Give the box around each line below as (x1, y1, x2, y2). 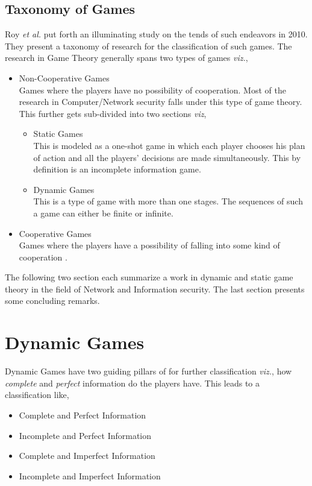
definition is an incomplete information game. (33, 163, 201, 175)
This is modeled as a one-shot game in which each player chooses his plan (33, 139, 305, 151)
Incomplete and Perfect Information (19, 429, 152, 441)
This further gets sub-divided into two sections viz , (19, 107, 207, 119)
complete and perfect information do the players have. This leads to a (5, 376, 260, 389)
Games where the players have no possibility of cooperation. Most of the (19, 83, 286, 96)
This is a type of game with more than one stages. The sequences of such (33, 195, 303, 207)
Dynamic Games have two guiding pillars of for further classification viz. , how (5, 365, 292, 377)
